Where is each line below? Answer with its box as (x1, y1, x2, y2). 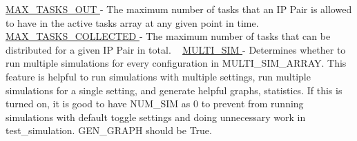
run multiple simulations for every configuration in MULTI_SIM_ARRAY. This (6, 56, 347, 70)
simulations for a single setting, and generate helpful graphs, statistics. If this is (6, 83, 342, 97)
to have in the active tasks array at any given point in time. (6, 15, 259, 30)
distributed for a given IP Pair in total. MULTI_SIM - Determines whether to (6, 42, 346, 56)
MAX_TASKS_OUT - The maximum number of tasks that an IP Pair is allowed (6, 2, 352, 16)
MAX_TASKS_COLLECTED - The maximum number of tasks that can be (6, 29, 331, 43)
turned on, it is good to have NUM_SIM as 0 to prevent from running (6, 96, 304, 111)
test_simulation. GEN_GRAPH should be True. (6, 123, 212, 138)
